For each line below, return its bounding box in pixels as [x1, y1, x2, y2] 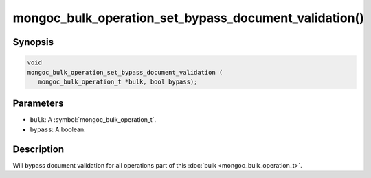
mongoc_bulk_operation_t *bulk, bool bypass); [38, 77, 198, 86]
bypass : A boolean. [30, 125, 86, 133]
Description [12, 143, 65, 155]
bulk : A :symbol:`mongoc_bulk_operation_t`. [30, 116, 157, 124]
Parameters [12, 98, 64, 110]
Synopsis [12, 36, 54, 48]
